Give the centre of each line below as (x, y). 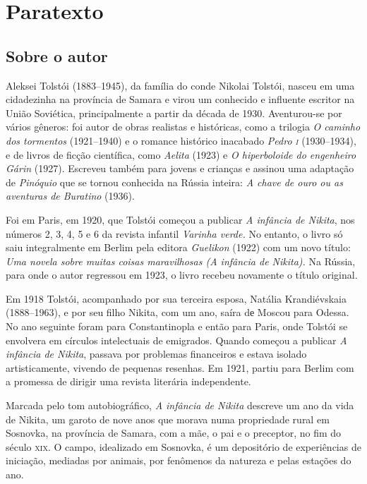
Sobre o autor (57, 55)
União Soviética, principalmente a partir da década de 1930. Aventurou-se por (174, 113)
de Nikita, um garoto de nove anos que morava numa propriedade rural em (168, 419)
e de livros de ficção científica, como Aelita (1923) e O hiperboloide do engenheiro (181, 154)
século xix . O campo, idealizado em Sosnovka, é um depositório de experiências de (183, 446)
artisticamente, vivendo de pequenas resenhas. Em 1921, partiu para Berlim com (180, 367)
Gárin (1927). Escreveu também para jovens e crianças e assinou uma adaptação (180, 168)
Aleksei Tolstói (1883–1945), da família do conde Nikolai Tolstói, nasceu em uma (180, 85)
